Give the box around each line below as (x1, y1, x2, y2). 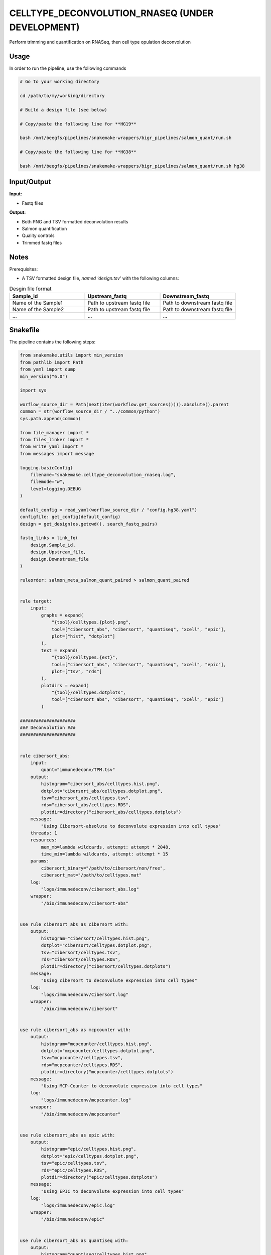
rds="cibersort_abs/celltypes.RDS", (41, 802, 131, 808)
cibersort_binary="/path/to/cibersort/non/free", (41, 865, 166, 871)
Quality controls (22, 232, 55, 238)
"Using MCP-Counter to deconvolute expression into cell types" (41, 1083, 203, 1089)
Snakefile (9, 326, 40, 334)
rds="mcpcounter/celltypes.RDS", (41, 1062, 123, 1068)
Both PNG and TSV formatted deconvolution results (22, 218, 128, 224)
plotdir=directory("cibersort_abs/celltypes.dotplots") (41, 809, 182, 815)
